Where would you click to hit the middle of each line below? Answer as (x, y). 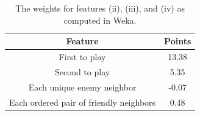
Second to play (82, 71)
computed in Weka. (100, 20)
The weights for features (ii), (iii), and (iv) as (100, 8)
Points (178, 41)
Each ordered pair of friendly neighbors (83, 102)
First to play (82, 57)
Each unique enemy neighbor (82, 87)
